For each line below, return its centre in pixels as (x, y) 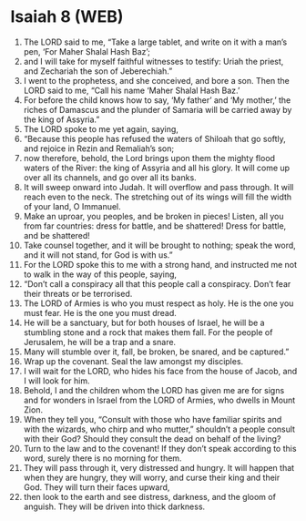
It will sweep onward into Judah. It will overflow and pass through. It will (158, 187)
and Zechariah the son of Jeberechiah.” (98, 71)
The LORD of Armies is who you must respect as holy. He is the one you (158, 303)
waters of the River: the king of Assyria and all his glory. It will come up (157, 168)
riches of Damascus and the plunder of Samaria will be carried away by (158, 109)
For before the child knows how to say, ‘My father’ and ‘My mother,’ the (157, 100)
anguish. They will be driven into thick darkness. (114, 506)
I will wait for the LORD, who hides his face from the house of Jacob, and (160, 371)
